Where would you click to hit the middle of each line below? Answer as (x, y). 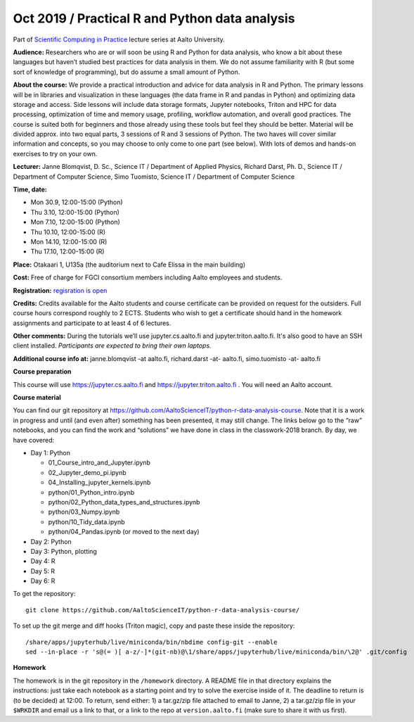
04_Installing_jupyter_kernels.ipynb (99, 483)
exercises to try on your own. (55, 153)
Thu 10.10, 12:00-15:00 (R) (68, 232)
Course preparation (42, 372)
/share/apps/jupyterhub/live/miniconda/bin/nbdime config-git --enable (151, 642)
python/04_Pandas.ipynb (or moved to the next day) (124, 532)
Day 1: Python (50, 453)
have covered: (34, 440)
